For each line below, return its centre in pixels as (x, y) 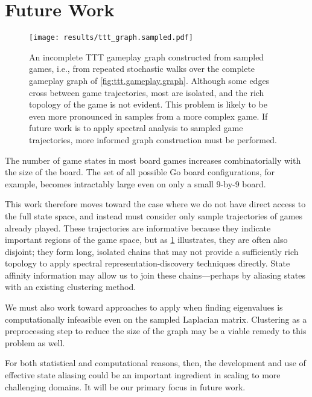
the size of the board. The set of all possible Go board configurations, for (140, 172)
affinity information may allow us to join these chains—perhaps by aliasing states (155, 275)
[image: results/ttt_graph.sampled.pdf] (111, 38)
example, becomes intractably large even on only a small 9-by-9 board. (135, 183)
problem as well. (35, 342)
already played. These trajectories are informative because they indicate (138, 228)
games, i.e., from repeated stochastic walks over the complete (142, 69)
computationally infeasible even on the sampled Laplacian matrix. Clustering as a (156, 319)
